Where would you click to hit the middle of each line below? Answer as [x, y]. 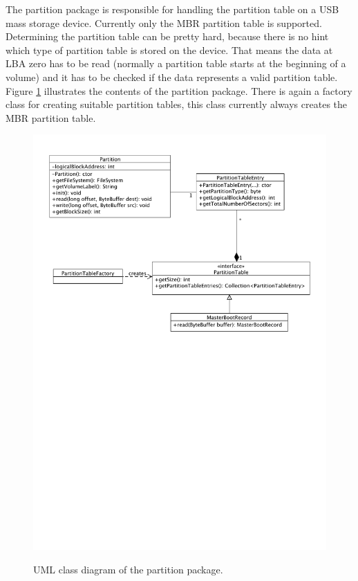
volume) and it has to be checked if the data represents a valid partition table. [172, 77]
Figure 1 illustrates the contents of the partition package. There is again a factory [179, 90]
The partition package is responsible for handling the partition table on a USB [172, 9]
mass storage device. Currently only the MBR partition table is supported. [164, 23]
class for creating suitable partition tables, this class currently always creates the [177, 104]
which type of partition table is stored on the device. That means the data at [169, 50]
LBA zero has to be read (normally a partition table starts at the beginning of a [176, 63]
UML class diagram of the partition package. [128, 569]
